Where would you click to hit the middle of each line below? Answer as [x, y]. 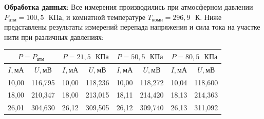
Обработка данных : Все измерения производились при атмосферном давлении [129, 7]
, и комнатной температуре [103, 17]
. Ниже [211, 17]
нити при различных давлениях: [54, 37]
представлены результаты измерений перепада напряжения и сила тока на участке [132, 27]
